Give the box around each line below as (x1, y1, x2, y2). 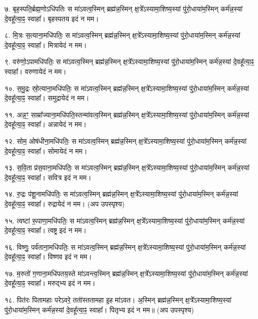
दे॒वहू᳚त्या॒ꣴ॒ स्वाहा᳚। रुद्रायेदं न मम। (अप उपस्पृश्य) (4, 198, 125, 209)
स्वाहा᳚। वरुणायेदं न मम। (4, 66, 67, 76)
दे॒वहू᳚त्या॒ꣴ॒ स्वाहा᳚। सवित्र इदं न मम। (4, 172, 92, 182)
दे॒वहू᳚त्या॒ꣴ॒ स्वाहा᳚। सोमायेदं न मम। (4, 145, 88, 156)
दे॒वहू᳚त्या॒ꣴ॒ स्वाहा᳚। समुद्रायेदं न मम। (4, 93, 89, 103)
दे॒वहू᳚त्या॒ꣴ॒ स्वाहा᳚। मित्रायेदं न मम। (4, 39, 87, 50)
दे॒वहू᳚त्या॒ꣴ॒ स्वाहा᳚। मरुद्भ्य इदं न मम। (4, 278, 96, 288)
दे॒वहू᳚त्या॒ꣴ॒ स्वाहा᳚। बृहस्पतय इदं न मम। (4, 13, 99, 23)
